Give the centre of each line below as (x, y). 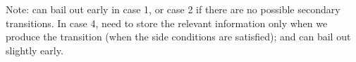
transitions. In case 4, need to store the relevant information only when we (167, 23)
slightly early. (35, 50)
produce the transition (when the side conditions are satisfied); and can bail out (178, 37)
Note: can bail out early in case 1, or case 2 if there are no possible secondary (173, 9)
